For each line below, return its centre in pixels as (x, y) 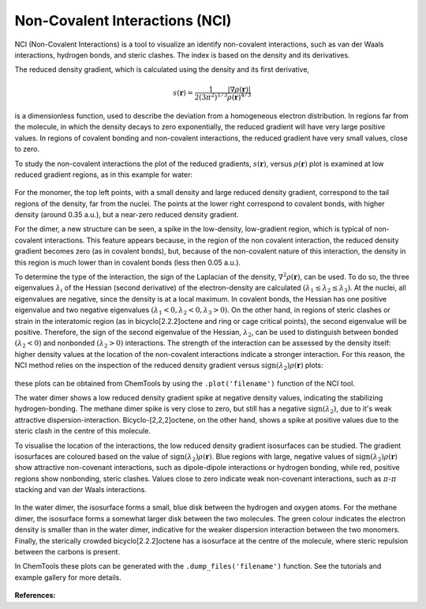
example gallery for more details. (68, 577)
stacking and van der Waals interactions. (81, 490)
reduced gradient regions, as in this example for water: (104, 175)
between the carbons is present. (67, 552)
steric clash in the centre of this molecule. (83, 431)
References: (35, 596)
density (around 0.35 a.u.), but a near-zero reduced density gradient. (127, 215)
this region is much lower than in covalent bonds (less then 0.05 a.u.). (127, 262)
